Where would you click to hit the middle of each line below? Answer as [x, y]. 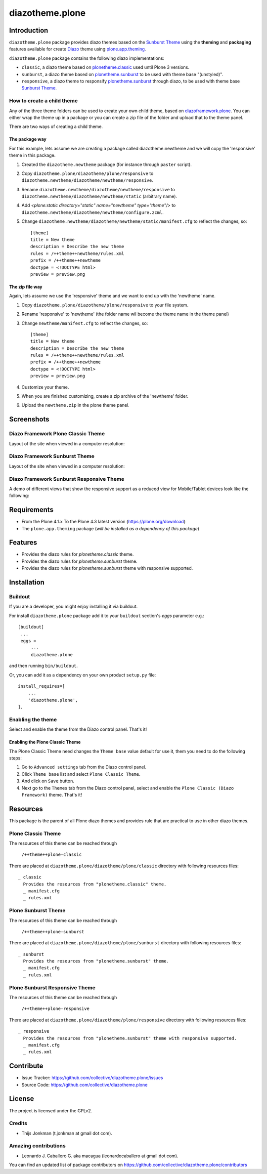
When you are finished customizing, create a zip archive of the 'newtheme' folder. [105, 396]
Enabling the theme [33, 719]
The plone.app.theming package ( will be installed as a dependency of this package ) [111, 528]
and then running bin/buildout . [44, 666]
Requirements [31, 510]
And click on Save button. [48, 781]
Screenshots [29, 419]
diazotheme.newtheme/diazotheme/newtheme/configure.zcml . [93, 212]
